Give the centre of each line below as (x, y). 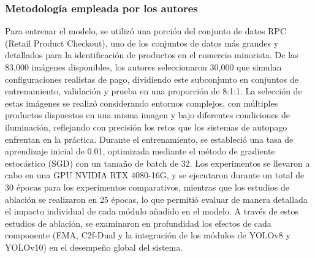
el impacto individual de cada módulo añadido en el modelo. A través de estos (152, 211)
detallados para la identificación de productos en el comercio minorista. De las (152, 55)
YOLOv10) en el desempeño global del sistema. (94, 247)
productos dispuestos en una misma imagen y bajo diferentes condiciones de (147, 115)
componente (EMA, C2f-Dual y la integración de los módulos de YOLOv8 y (148, 235)
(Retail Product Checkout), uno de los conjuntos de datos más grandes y (142, 43)
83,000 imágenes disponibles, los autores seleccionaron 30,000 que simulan (143, 67)
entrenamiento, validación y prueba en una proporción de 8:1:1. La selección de (154, 91)
